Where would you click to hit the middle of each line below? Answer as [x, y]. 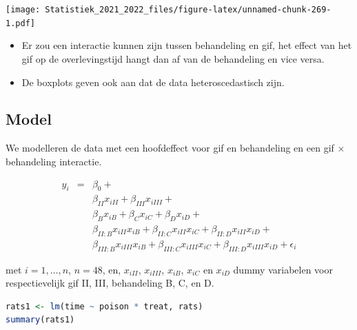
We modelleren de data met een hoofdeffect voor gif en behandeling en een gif [170, 148]
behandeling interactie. [54, 161]
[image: [23, 10]
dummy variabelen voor [283, 269]
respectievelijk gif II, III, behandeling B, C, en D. [110, 283]
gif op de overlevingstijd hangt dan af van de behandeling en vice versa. [173, 58]
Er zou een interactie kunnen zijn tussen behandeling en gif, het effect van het [187, 45]
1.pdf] [20, 23]
